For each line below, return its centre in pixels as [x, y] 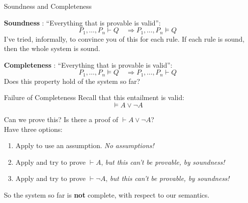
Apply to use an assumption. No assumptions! [85, 145]
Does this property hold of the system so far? [72, 81]
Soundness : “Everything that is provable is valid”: [83, 22]
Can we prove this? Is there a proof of [61, 119]
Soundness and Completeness [48, 6]
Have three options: [33, 129]
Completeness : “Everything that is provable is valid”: [88, 64]
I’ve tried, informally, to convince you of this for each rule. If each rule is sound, [124, 38]
